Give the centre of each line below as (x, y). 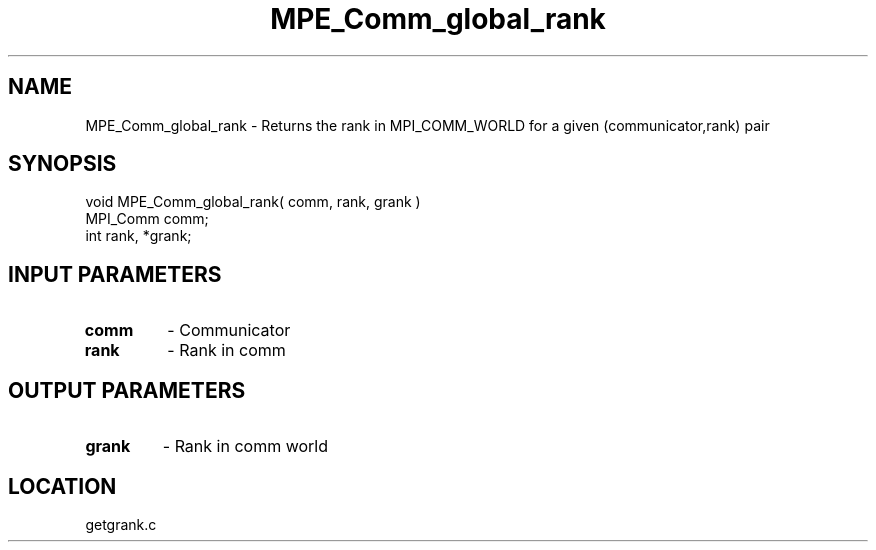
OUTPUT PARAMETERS (127, 390)
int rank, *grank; (138, 236)
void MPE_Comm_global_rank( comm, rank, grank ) (253, 202)
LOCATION (62, 486)
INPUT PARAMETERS (115, 274)
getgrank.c (121, 524)
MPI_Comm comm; (147, 219)
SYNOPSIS (62, 164)
